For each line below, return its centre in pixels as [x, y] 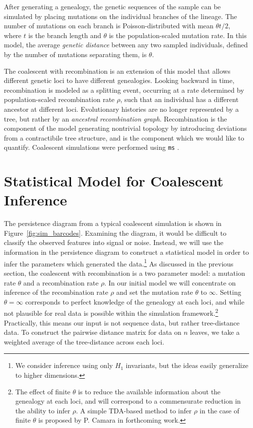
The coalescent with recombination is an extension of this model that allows [117, 71]
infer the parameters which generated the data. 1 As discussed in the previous [119, 263]
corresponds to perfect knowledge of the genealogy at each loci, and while [135, 301]
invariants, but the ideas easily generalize [187, 365]
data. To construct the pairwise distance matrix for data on [93, 332]
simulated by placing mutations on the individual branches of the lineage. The [121, 16]
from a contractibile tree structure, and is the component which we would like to [124, 137]
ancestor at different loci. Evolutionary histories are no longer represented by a [121, 109]
